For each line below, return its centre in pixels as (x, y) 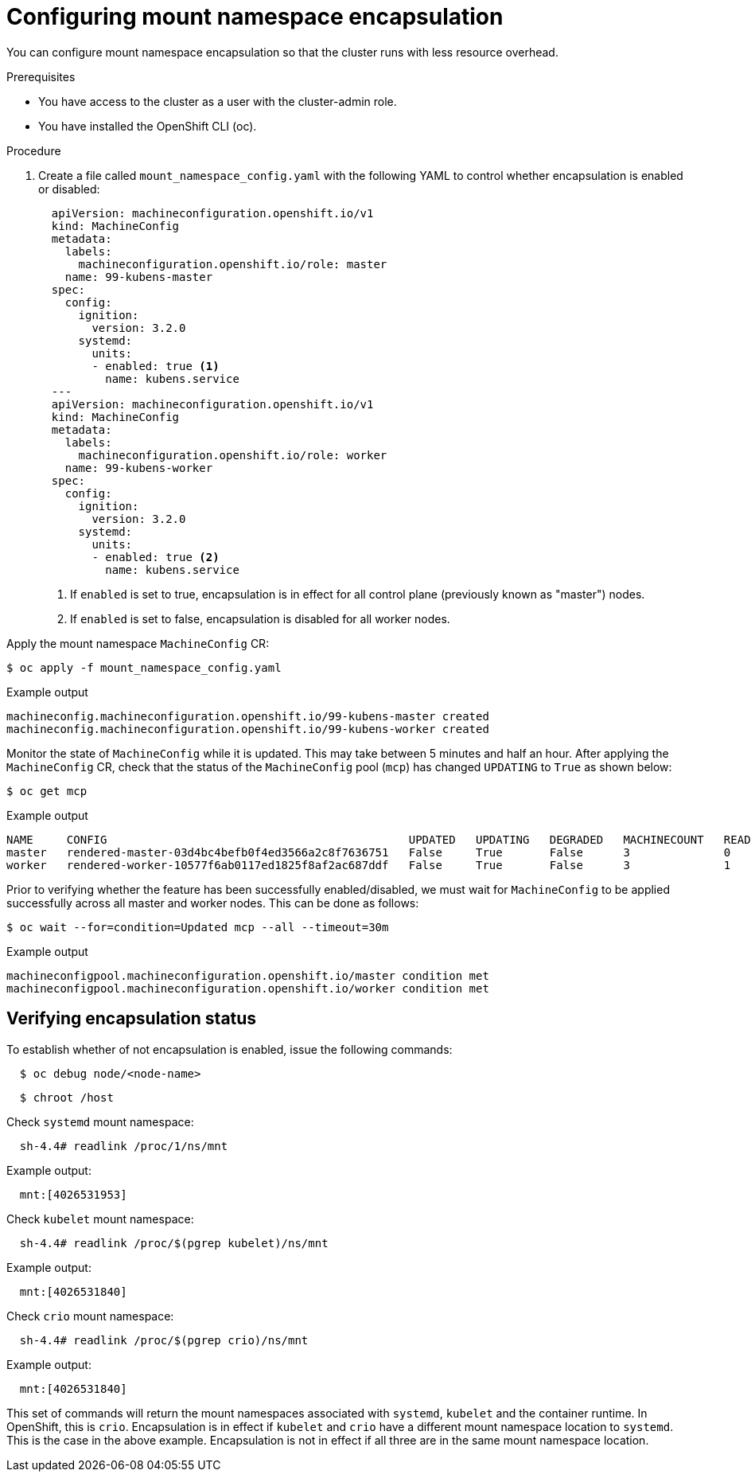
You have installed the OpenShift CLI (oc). (148, 126)
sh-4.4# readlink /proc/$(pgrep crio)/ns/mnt (164, 1340)
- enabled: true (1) (156, 366)
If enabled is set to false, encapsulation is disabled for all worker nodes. (260, 618)
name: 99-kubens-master (139, 277)
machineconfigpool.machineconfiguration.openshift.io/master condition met (248, 975)
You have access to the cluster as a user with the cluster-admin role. (218, 101)
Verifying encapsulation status (132, 1019)
